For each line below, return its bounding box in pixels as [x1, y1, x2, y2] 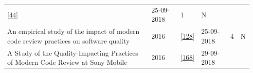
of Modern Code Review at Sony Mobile [7, 57, 127, 67]
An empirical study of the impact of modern [7, 26, 140, 36]
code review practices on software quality [7, 35, 130, 45]
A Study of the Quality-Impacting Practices [7, 47, 138, 58]
